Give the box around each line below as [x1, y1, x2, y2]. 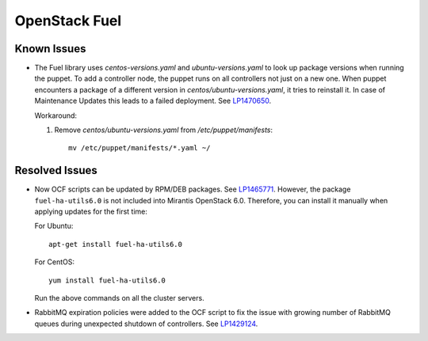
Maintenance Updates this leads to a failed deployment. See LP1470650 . [34, 96, 272, 106]
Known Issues [14, 42, 86, 55]
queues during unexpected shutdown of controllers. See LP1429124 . [34, 319, 258, 328]
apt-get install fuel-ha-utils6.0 [48, 240, 182, 248]
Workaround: [34, 111, 78, 120]
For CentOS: [34, 257, 75, 267]
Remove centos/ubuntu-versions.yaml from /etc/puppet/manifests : [54, 125, 273, 135]
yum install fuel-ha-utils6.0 [48, 275, 166, 285]
